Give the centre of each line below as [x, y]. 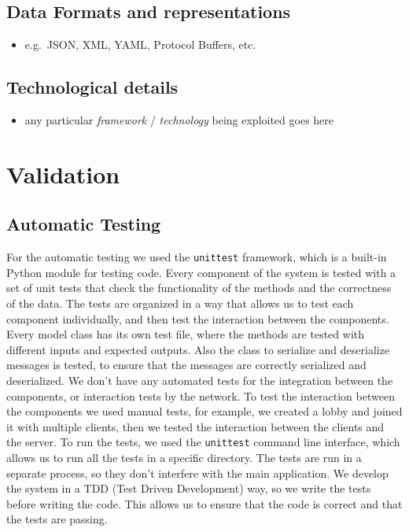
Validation [63, 174]
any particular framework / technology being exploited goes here [179, 120]
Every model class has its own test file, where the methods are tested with [185, 334]
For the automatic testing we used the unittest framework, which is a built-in [197, 257]
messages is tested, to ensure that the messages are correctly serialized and [186, 365]
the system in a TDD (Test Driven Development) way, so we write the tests [189, 488]
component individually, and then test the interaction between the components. [198, 318]
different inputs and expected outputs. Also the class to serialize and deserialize [198, 349]
